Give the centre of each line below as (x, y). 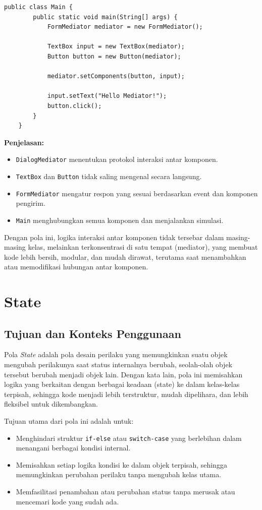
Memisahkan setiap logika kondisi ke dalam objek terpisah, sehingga (121, 464)
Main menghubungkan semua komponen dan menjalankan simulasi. (120, 220)
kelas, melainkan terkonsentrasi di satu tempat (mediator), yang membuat (143, 247)
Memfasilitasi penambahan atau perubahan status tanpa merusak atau (125, 492)
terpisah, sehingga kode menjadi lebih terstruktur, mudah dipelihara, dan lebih (126, 394)
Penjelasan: (24, 142)
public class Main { (39, 7)
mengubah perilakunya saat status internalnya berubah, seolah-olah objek (118, 364)
